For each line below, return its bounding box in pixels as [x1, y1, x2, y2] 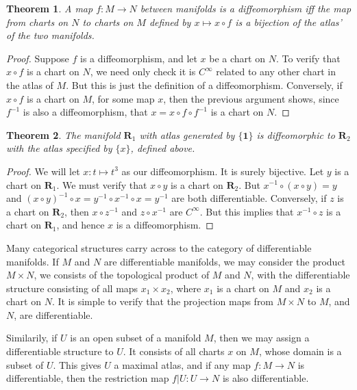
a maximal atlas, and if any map [114, 357, 251, 372]
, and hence [56, 218, 105, 232]
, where [170, 281, 201, 295]
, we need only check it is [90, 64, 196, 79]
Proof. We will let [6, 164, 80, 178]
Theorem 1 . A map [6, 1, 93, 15]
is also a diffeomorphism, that [23, 105, 148, 119]
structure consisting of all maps [6, 281, 138, 295]
